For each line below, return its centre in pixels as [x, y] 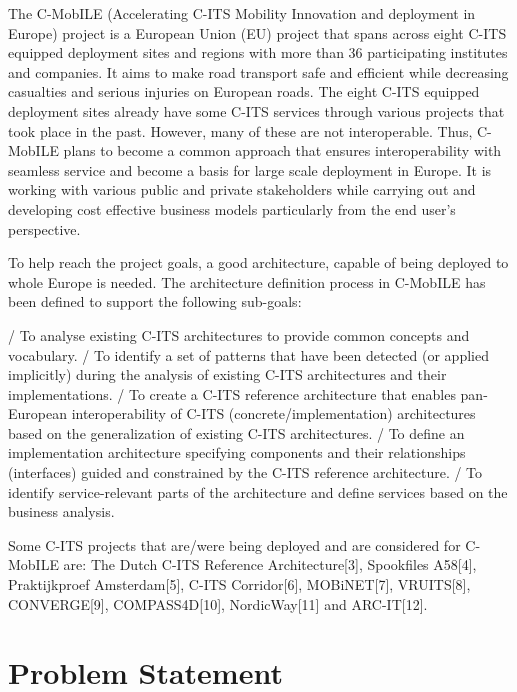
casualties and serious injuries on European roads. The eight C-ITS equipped [244, 91]
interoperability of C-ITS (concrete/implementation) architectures [273, 413]
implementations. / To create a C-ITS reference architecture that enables [232, 393]
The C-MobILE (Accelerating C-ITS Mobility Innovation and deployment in [242, 13]
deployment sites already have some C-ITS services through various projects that [256, 110]
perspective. [44, 228]
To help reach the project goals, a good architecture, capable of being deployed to [258, 262]
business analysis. [61, 511]
